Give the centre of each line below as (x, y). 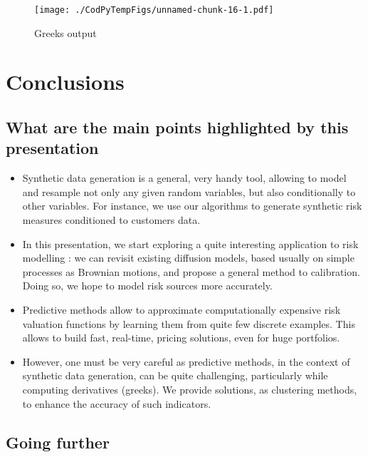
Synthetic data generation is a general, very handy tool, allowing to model (184, 178)
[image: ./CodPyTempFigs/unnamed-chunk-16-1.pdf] (154, 10)
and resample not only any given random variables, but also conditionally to (189, 191)
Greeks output (65, 32)
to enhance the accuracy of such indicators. (117, 403)
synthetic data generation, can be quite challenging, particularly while (175, 375)
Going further (58, 442)
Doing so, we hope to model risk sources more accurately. (147, 286)
